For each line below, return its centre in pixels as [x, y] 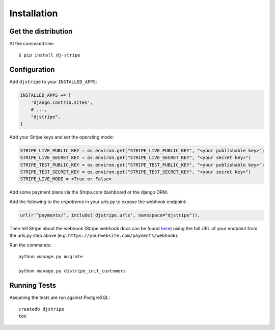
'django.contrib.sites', [62, 102]
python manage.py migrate [51, 256]
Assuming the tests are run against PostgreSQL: [60, 297]
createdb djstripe [42, 309]
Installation [34, 13]
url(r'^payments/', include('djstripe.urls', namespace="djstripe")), [110, 215]
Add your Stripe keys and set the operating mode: [62, 137]
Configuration [32, 70]
